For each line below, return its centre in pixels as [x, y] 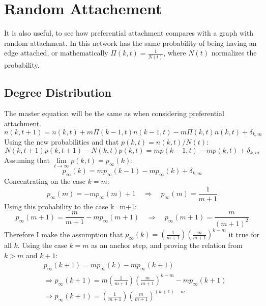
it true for [244, 234]
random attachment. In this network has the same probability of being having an [130, 43]
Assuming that [27, 160]
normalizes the [234, 53]
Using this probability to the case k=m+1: [70, 206]
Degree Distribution [58, 92]
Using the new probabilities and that [62, 142]
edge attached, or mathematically [56, 53]
